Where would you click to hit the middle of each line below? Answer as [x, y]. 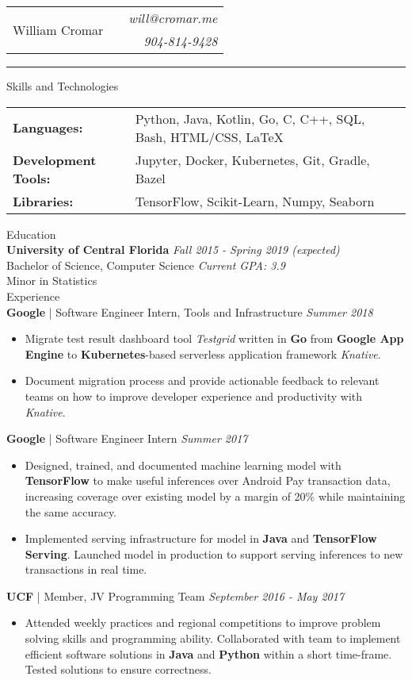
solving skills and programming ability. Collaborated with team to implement [213, 638]
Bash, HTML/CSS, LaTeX [209, 136]
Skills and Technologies [63, 86]
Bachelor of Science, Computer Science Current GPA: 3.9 [146, 265]
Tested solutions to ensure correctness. [118, 669]
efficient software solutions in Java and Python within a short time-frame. [208, 653]
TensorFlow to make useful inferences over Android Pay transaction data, [208, 480]
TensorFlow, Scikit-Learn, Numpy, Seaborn [255, 201]
